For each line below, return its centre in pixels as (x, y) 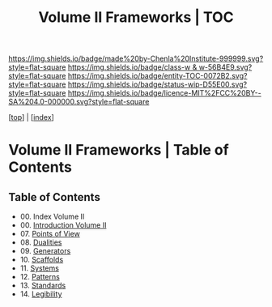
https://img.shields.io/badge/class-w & (132, 67)
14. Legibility (41, 294)
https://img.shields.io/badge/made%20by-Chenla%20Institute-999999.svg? (136, 59)
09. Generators (45, 251)
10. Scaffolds (42, 260)
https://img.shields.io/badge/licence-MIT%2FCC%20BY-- (164, 93)
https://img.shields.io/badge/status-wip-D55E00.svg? (157, 84)
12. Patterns (40, 277)
